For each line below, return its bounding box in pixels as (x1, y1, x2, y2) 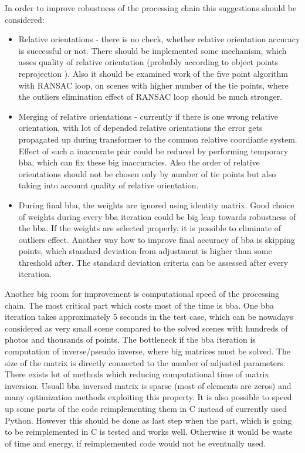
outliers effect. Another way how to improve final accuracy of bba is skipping (18, 233, 295, 245)
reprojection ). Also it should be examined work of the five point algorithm (18, 67, 289, 79)
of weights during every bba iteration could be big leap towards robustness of (18, 210, 296, 222)
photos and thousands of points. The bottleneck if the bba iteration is (5, 333, 256, 346)
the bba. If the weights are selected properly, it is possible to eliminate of (18, 222, 282, 234)
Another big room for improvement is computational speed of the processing (5, 288, 279, 300)
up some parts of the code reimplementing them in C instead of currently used (5, 403, 287, 414)
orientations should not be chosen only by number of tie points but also (18, 167, 276, 180)
